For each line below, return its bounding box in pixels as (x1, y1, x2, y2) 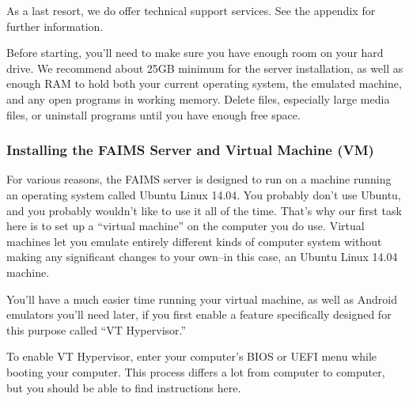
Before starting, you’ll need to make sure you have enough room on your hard (6, 44, 384, 61)
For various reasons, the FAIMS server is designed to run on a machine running (6, 171, 392, 187)
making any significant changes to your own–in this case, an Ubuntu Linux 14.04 (6, 248, 398, 265)
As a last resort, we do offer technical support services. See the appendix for (6, 2, 376, 18)
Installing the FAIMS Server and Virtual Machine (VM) (6, 140, 374, 160)
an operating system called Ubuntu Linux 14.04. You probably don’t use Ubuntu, (6, 186, 401, 202)
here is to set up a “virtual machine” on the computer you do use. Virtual (6, 218, 365, 234)
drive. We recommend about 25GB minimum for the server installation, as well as (6, 59, 403, 76)
